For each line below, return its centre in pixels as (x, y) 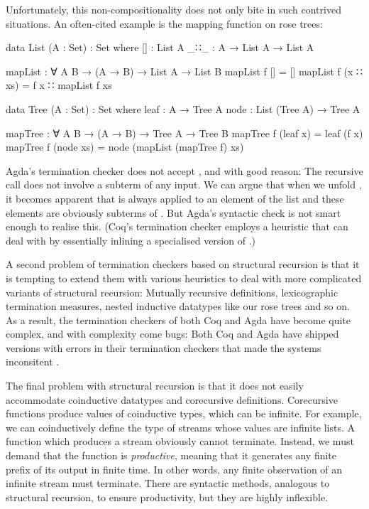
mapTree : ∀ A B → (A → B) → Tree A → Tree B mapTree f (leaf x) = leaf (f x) (184, 133)
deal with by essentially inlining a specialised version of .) (131, 240)
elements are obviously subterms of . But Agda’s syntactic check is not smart (174, 212)
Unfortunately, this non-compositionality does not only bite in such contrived (174, 9)
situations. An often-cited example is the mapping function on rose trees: (164, 23)
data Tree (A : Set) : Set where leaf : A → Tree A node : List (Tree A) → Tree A (183, 108)
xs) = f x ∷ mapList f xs (59, 85)
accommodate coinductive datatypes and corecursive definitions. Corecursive (172, 399)
